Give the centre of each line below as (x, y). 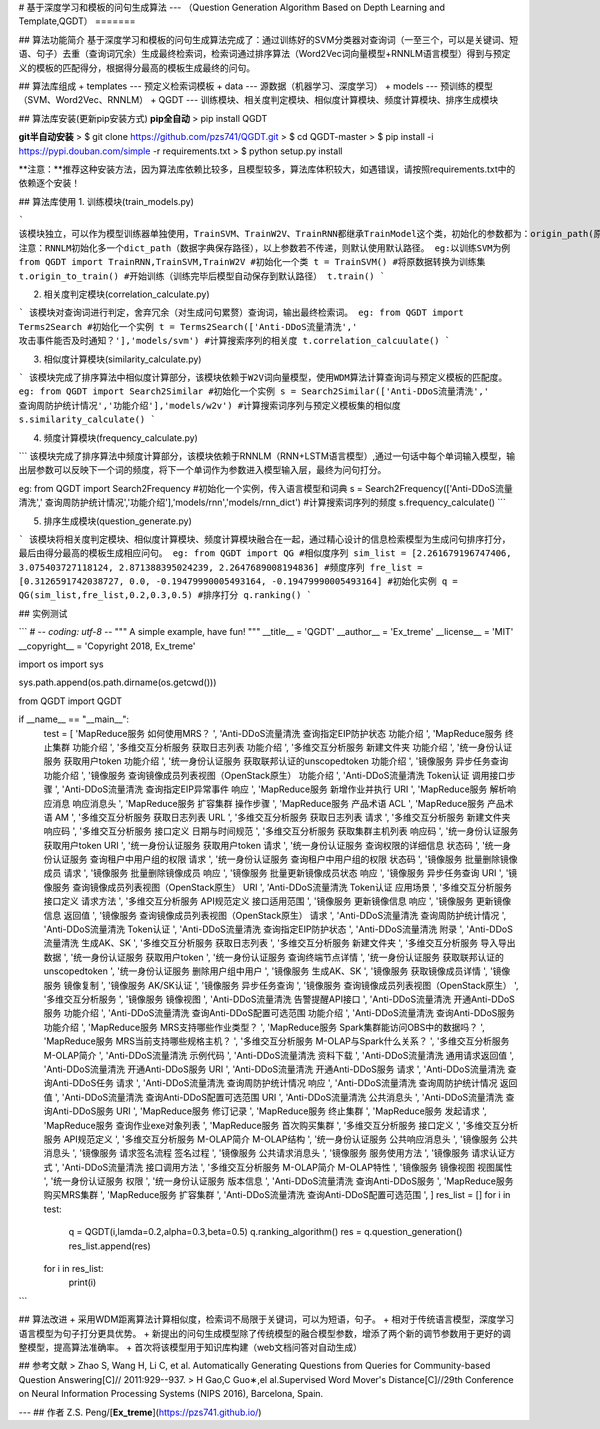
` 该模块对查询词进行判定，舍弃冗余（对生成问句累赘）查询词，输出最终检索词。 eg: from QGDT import (241, 313)
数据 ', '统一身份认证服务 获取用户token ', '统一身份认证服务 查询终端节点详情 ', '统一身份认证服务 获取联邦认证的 (273, 957)
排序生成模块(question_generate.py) (117, 521)
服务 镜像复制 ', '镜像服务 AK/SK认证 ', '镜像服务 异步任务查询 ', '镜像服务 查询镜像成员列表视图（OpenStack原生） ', (281, 985)
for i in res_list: (73, 1269)
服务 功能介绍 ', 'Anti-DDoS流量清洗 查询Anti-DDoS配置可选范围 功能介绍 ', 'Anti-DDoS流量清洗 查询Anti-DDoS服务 (279, 1013)
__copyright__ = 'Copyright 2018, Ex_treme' (107, 646)
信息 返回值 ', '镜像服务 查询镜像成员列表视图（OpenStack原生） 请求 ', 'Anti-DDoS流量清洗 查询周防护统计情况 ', (275, 915)
